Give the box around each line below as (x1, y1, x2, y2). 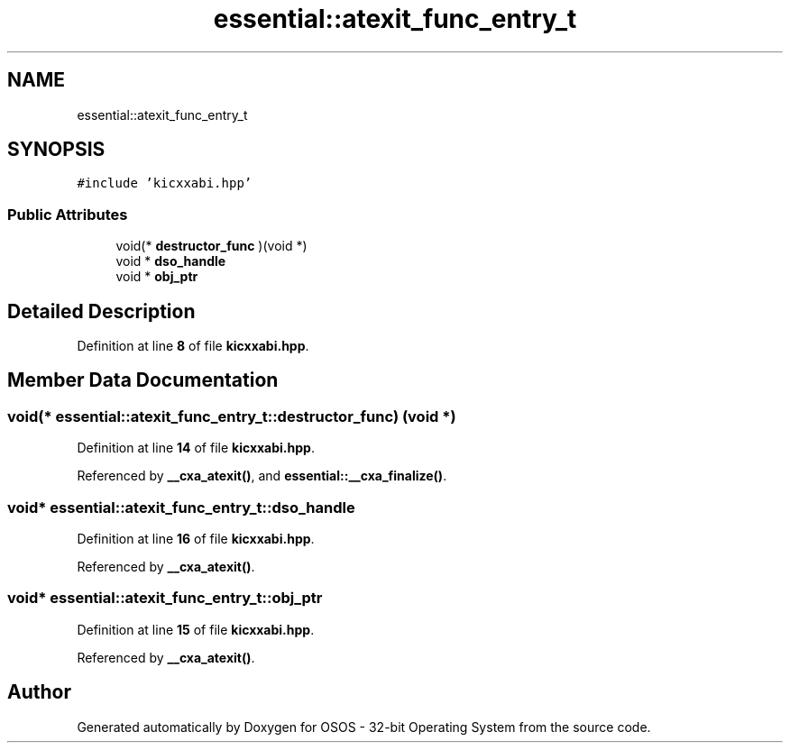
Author (7, 681, 71, 704)
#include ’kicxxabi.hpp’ (77, 176, 253, 191)
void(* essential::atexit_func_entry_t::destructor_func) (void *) (7, 407, 456, 425)
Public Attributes (7, 205, 128, 224)
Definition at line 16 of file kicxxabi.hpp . (77, 531, 315, 546)
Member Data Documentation (7, 369, 279, 392)
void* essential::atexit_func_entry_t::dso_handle (7, 498, 355, 517)
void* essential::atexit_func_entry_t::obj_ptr (7, 589, 323, 608)
